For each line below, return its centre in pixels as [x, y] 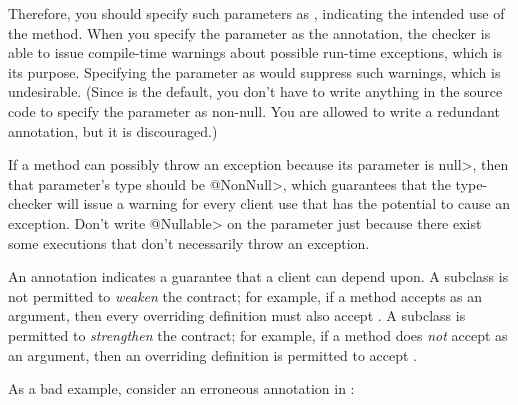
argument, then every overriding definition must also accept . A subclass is [237, 315]
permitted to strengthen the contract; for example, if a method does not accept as [258, 334]
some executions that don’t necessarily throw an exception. [189, 242]
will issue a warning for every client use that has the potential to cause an [284, 203]
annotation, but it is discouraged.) [113, 130]
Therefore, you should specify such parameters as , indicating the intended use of [256, 13]
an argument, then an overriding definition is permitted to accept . [212, 354]
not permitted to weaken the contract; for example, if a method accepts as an [245, 295]
